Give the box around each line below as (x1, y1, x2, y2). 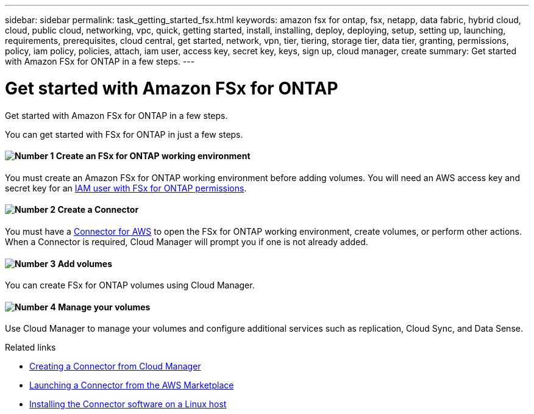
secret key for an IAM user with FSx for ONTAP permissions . (5, 182, 247, 193)
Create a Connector (57, 204, 139, 215)
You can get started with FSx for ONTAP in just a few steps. (5, 129, 243, 140)
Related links (5, 342, 56, 353)
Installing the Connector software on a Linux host (29, 399, 227, 410)
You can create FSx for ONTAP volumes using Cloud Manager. (5, 280, 255, 291)
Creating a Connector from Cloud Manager (29, 361, 201, 372)
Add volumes (57, 258, 112, 269)
